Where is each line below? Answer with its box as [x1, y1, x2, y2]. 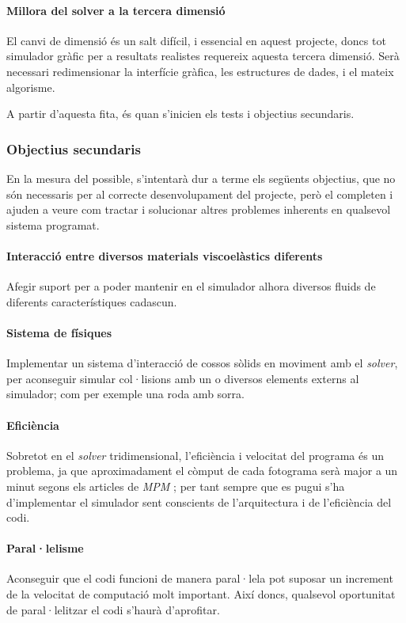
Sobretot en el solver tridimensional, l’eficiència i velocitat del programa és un [6, 446, 384, 463]
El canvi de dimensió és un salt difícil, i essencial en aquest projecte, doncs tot [6, 32, 386, 48]
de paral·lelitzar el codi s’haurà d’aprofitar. [6, 601, 220, 617]
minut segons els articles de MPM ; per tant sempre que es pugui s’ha [6, 477, 345, 494]
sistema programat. [6, 216, 100, 233]
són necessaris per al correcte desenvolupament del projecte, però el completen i [6, 185, 393, 202]
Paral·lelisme [6, 540, 84, 557]
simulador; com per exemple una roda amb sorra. [6, 386, 245, 402]
